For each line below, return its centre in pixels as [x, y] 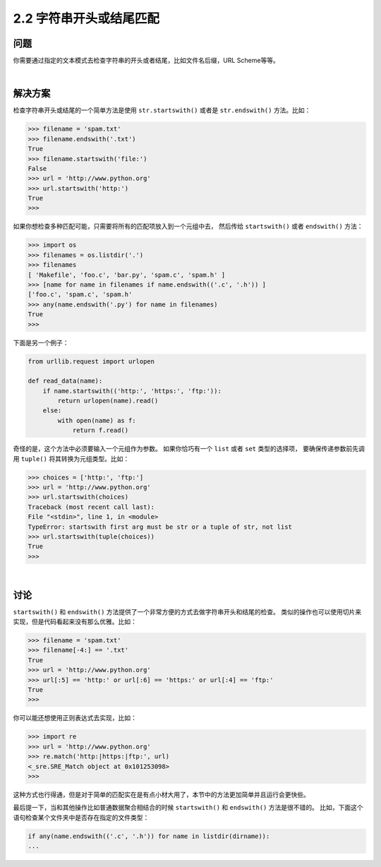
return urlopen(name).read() [108, 401]
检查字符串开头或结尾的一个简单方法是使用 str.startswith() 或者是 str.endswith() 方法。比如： [162, 110]
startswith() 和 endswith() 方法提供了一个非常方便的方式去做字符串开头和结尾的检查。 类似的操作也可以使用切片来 [187, 611]
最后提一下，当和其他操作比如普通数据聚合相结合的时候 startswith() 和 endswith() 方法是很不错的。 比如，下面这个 [188, 808]
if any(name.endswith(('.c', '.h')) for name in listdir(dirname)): [149, 836]
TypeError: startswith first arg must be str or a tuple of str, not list [160, 527]
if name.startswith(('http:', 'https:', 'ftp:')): [132, 391]
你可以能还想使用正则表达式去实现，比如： [75, 718]
